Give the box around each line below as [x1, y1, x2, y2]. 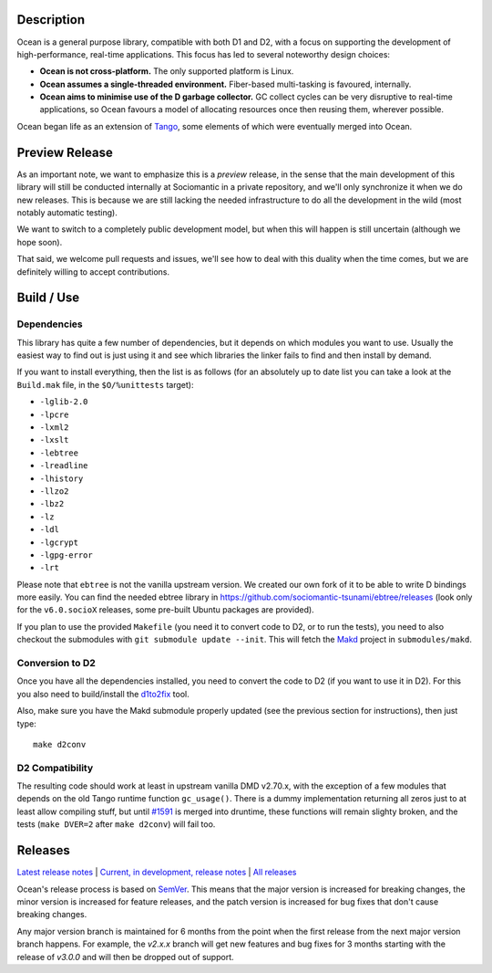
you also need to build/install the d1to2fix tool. [16, 688, 190, 699]
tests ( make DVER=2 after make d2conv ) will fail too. [16, 819, 216, 830]
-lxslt [39, 434, 69, 445]
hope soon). [16, 236, 63, 247]
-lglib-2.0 [39, 397, 88, 407]
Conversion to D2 [16, 657, 96, 670]
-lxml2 [39, 423, 69, 433]
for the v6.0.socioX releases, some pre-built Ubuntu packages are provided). [16, 604, 314, 615]
